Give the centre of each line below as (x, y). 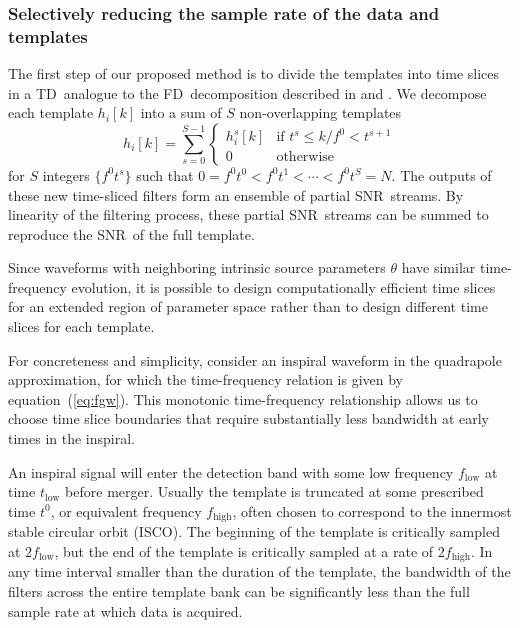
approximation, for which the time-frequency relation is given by (205, 379)
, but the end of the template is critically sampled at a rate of (244, 550)
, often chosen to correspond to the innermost (372, 510)
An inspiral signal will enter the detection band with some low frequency (231, 471)
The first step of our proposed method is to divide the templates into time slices (254, 73)
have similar (438, 267)
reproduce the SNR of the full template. (131, 233)
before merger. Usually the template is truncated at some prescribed (274, 491)
